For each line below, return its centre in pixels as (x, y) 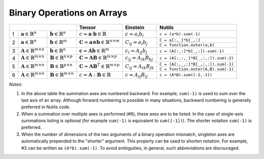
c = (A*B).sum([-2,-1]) (186, 75)
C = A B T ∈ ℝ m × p (99, 66)
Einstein (135, 27)
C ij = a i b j (136, 43)
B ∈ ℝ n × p (61, 57)
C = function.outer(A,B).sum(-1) (197, 69)
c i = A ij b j (136, 51)
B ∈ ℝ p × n (61, 66)
